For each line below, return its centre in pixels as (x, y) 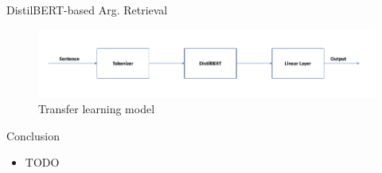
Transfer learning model (97, 109)
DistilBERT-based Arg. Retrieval (87, 10)
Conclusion (33, 135)
